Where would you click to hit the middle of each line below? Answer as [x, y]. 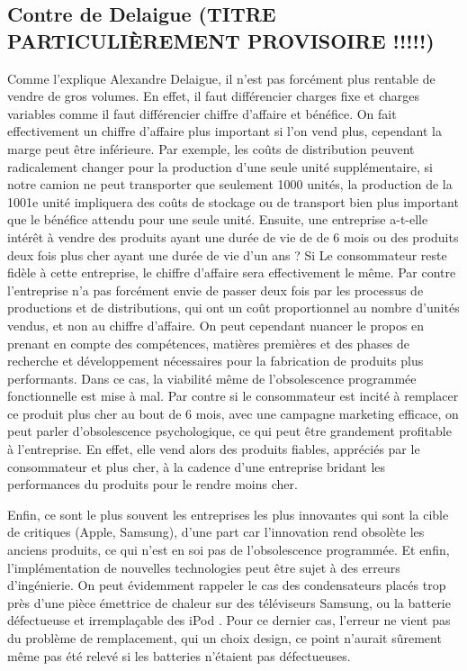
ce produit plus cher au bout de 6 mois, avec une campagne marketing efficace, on [233, 413]
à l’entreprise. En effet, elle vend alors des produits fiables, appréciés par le [214, 449]
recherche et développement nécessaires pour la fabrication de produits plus [216, 361]
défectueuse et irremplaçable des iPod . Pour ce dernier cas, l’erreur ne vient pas [229, 620]
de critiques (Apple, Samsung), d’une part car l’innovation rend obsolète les [216, 532]
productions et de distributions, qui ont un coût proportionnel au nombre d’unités [233, 308]
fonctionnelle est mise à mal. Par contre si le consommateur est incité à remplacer [233, 396]
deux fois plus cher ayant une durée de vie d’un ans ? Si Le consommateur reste [227, 254]
